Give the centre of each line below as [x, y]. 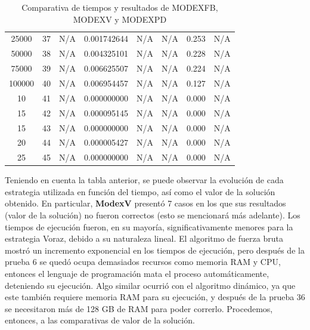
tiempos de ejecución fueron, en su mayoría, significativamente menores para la [149, 226]
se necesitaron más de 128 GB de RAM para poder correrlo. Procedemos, [139, 308]
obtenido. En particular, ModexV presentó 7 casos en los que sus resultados [145, 203]
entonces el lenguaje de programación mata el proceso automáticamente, [137, 274]
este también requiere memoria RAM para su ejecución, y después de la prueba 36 [155, 297]
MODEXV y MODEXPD [120, 19]
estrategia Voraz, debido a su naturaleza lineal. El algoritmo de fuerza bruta [144, 238]
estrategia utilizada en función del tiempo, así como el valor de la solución [140, 191]
